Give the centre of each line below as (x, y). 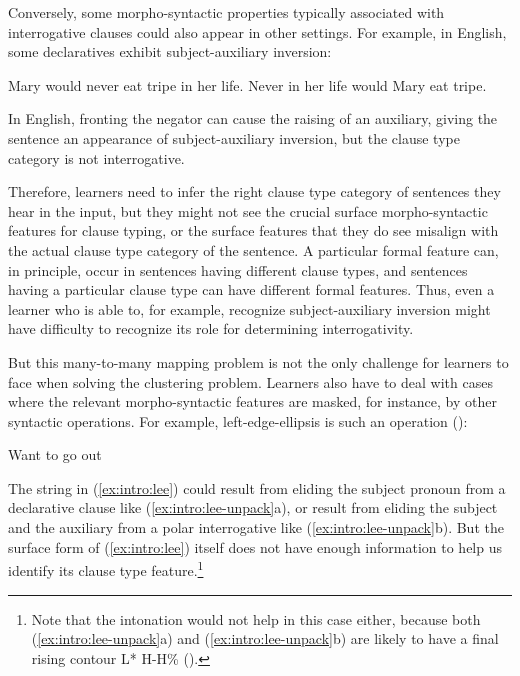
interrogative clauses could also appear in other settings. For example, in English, (257, 31)
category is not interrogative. (96, 157)
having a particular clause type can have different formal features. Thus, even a (251, 289)
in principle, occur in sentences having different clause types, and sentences (238, 269)
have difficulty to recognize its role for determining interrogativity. (211, 328)
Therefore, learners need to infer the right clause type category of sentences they (254, 191)
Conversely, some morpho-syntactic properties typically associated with (226, 12)
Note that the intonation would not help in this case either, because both (256, 618)
